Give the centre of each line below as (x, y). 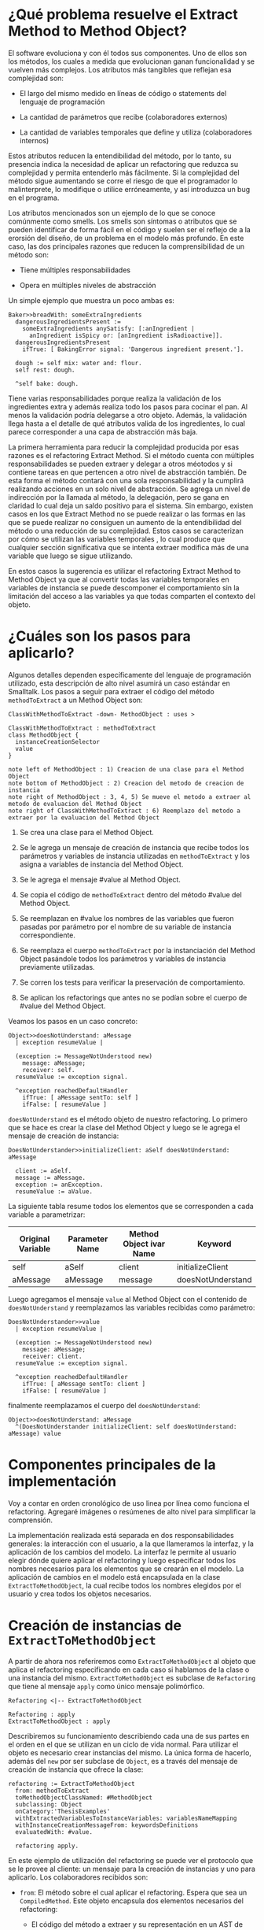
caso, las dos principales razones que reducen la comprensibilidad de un (126, 246)
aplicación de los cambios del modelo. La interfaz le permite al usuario (123, 1551)
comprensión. (31, 1520)
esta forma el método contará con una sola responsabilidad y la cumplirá (126, 480)
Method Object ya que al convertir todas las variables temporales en (119, 579)
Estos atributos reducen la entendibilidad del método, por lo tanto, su (120, 156)
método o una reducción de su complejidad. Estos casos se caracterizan (126, 531)
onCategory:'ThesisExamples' (63, 1811)
